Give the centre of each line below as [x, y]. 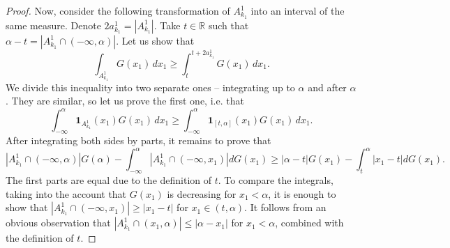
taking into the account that [66, 193]
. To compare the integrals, [276, 180]
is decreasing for [202, 193]
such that [228, 25]
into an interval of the [298, 10]
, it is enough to [302, 193]
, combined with [309, 223]
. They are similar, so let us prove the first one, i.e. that [125, 101]
